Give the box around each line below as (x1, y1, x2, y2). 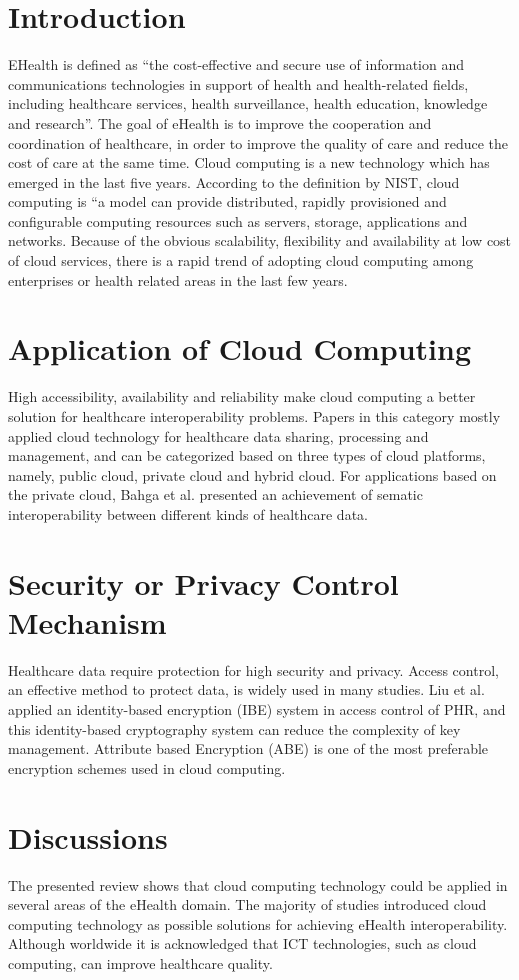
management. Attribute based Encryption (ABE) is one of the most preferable (8, 738, 489, 759)
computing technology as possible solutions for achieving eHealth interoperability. (8, 913, 508, 934)
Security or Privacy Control (8, 562, 399, 603)
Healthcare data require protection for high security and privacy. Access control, (8, 659, 499, 680)
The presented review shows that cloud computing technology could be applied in (8, 874, 508, 895)
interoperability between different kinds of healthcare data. (8, 503, 368, 524)
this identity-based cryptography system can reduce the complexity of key (8, 718, 461, 739)
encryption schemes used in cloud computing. (8, 757, 286, 778)
